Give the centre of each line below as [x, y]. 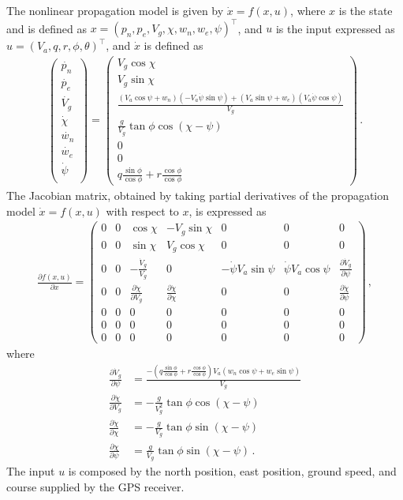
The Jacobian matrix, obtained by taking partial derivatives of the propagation [198, 195]
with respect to [142, 211]
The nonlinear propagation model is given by [115, 10]
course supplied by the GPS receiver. [95, 486]
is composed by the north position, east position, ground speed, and [232, 471]
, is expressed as [228, 211]
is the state [366, 10]
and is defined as [47, 28]
